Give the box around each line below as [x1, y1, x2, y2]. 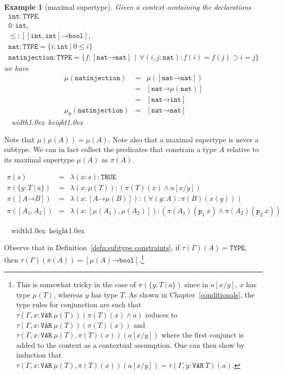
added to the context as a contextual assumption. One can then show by [16, 339, 244, 350]
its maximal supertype [4, 154, 74, 165]
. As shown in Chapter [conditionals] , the [124, 289, 255, 300]
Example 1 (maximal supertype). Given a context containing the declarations [4, 2, 251, 12]
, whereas [53, 289, 83, 300]
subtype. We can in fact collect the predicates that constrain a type [4, 144, 217, 155]
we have [4, 62, 29, 73]
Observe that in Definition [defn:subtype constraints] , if [4, 242, 180, 253]
